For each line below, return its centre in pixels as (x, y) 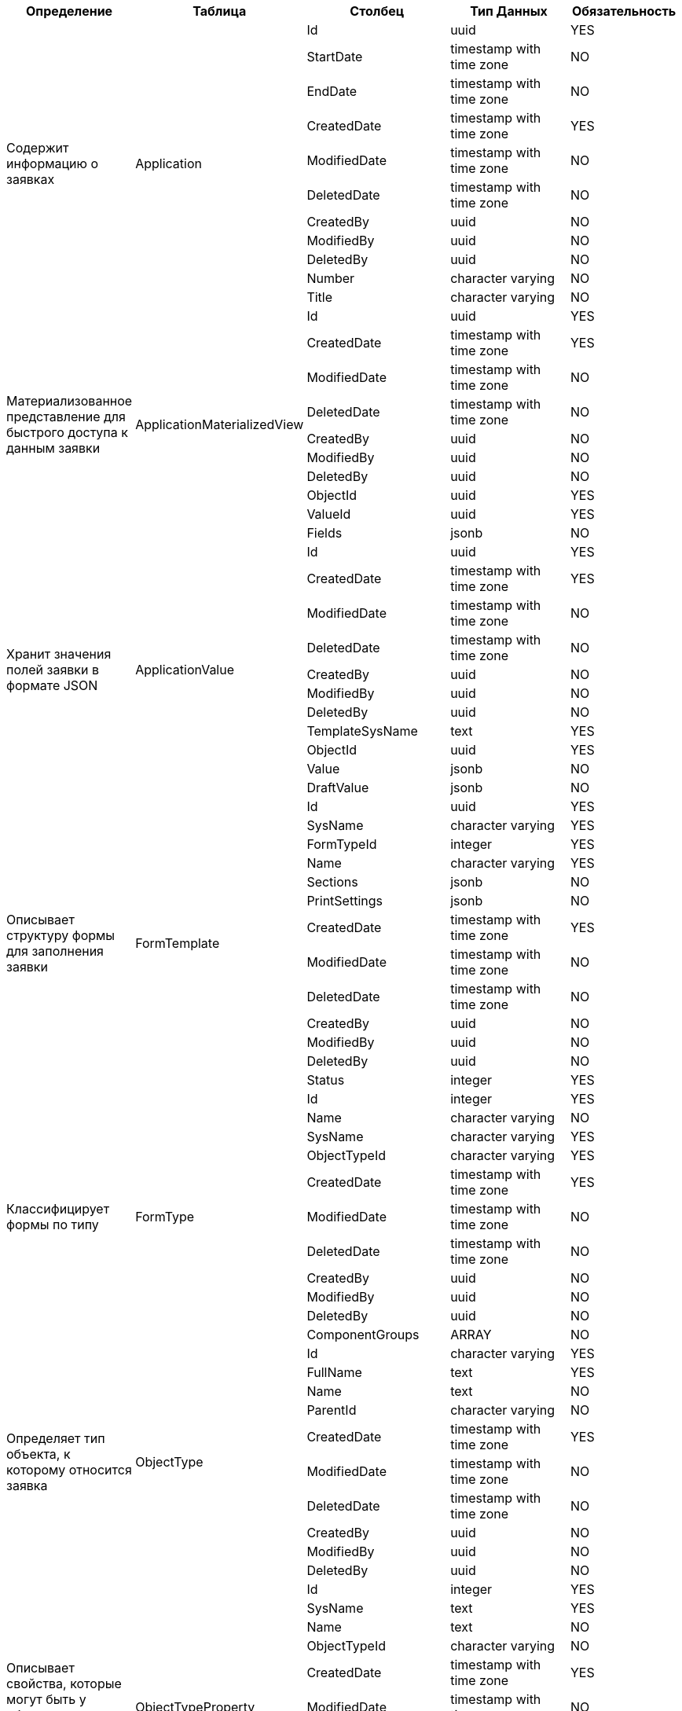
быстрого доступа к (67, 432)
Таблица (220, 11)
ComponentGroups (363, 1335)
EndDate (332, 91)
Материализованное (70, 401)
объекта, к (38, 1454)
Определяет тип (56, 1438)
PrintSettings (345, 901)
